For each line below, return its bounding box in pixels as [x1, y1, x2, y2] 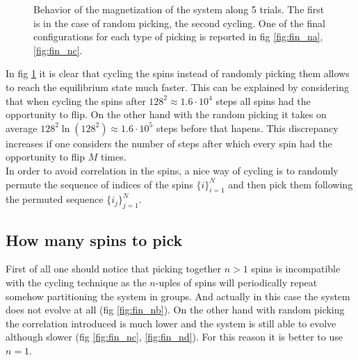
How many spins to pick [6, 229, 183, 250]
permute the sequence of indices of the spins [6, 177, 193, 191]
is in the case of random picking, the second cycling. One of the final [33, 15, 325, 30]
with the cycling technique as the [6, 275, 147, 289]
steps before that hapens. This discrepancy [156, 120, 339, 135]
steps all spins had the [215, 93, 311, 108]
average [6, 120, 38, 135]
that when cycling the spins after [6, 93, 146, 108]
